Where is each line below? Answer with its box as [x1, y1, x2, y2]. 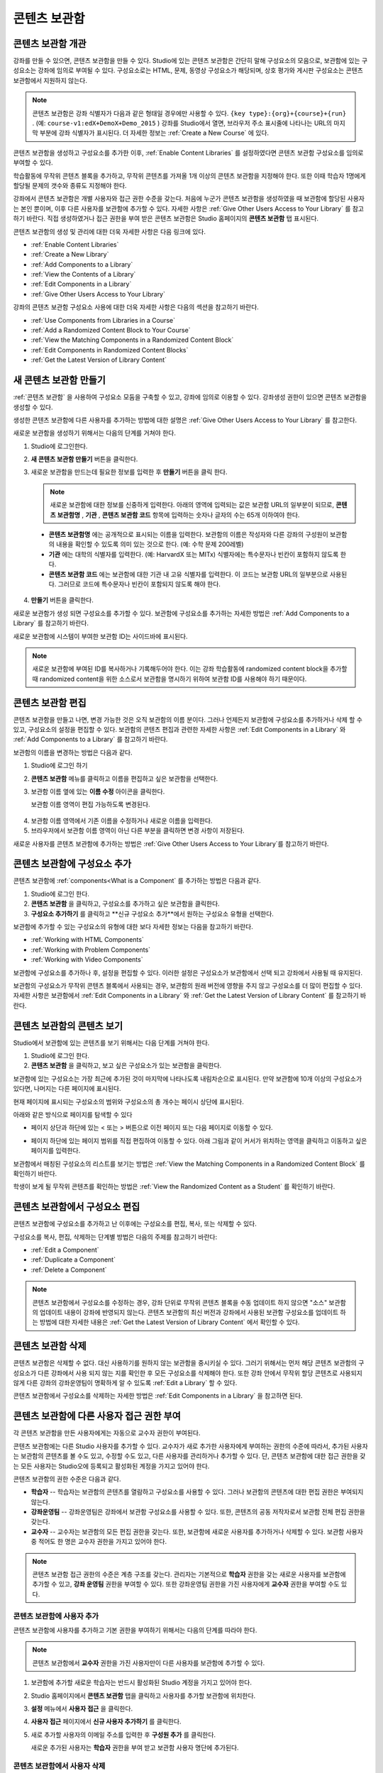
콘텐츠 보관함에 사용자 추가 [13, 1611, 99, 1621]
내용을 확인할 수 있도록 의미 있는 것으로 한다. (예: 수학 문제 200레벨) [55, 540, 244, 549]
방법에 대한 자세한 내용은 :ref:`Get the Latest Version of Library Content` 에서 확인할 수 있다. [39, 1318, 300, 1326]
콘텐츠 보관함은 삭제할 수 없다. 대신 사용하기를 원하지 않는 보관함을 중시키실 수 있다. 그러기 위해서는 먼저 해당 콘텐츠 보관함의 [13, 1359, 357, 1367]
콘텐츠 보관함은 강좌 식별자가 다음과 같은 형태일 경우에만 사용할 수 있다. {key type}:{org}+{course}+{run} [32, 109, 347, 117]
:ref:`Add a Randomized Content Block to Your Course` [30, 326, 191, 335]
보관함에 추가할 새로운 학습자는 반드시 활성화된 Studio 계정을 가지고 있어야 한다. [30, 1678, 252, 1687]
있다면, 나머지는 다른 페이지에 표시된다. [13, 1084, 121, 1093]
